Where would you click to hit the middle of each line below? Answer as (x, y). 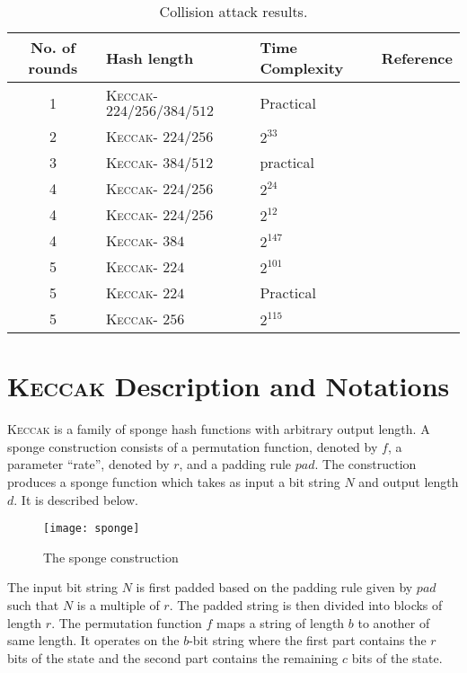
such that (33, 604)
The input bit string (63, 587)
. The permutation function (127, 622)
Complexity (302, 68)
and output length (409, 481)
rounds (53, 68)
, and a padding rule (235, 464)
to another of (394, 622)
